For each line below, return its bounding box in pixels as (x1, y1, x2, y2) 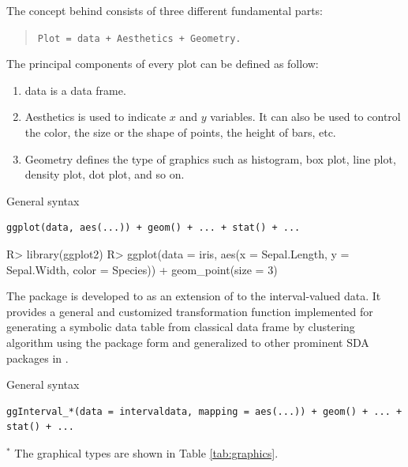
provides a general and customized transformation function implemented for (6, 303, 373, 319)
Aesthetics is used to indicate (24, 108, 167, 125)
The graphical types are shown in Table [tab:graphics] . (14, 444, 279, 461)
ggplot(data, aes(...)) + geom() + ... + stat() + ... (6, 222, 301, 234)
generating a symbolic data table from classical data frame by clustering (6, 318, 355, 335)
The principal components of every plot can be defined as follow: (6, 55, 319, 72)
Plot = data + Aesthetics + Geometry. (37, 32, 241, 44)
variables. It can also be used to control (210, 108, 401, 125)
